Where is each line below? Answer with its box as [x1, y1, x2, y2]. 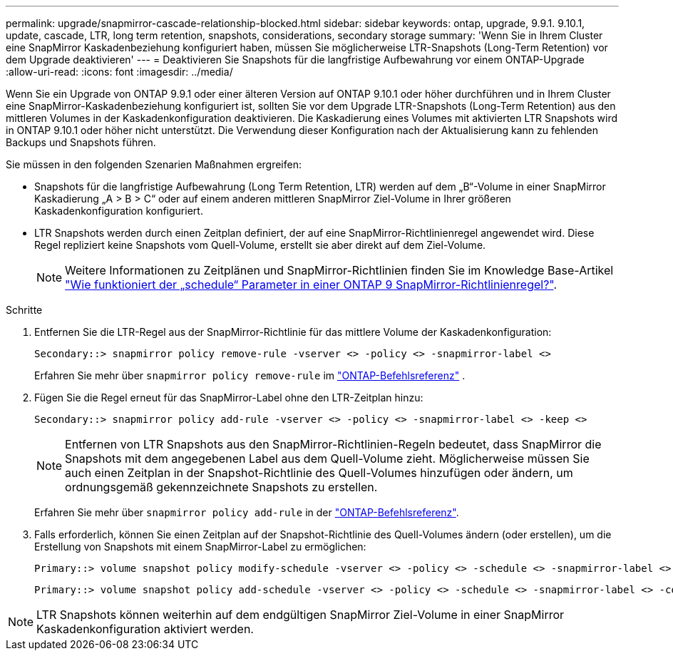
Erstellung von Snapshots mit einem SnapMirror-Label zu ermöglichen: [34, 540, 366, 553]
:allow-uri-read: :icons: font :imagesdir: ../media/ [6, 66, 233, 78]
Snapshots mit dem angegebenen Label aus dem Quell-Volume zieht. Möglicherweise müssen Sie [65, 451, 590, 466]
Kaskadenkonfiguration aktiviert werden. [36, 622, 254, 636]
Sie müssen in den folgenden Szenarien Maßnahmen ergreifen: [6, 158, 302, 170]
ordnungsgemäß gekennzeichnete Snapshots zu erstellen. [65, 480, 378, 494]
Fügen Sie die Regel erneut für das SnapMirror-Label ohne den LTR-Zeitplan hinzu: [34, 391, 423, 404]
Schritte [6, 304, 43, 316]
